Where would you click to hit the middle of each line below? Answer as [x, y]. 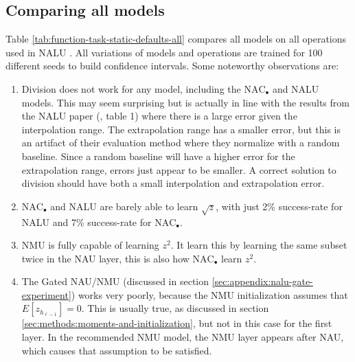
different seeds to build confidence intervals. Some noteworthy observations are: [172, 66]
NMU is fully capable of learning [90, 245]
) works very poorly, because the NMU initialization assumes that [209, 294]
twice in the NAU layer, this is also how [105, 258]
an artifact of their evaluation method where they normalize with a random [181, 143]
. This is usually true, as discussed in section [175, 308]
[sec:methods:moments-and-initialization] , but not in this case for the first [177, 323]
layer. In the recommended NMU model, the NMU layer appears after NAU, [183, 337]
